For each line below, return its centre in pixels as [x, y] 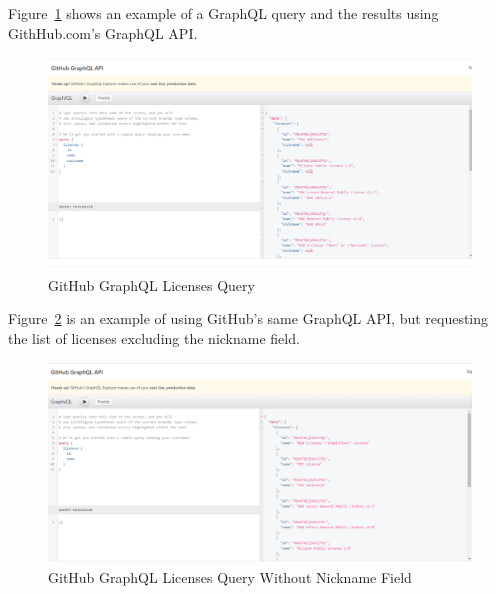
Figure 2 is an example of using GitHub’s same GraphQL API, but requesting [248, 318]
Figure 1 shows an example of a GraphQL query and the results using [223, 13]
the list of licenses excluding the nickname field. [154, 338]
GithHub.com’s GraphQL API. [103, 32]
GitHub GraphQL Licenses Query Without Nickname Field [230, 576]
